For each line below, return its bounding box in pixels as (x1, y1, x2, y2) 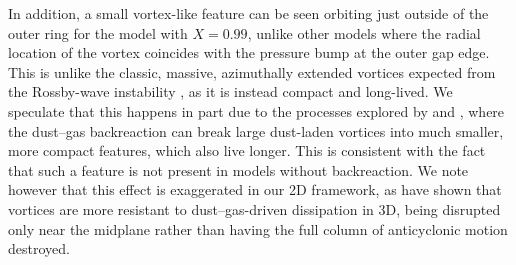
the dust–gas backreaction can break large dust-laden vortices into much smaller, (8, 120, 504, 141)
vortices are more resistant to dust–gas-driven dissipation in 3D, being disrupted (8, 198, 501, 219)
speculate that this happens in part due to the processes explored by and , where (8, 100, 505, 121)
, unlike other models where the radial (247, 22, 481, 43)
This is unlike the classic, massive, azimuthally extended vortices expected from (8, 61, 496, 82)
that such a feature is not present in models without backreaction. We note (8, 159, 469, 180)
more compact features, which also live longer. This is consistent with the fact (8, 140, 486, 161)
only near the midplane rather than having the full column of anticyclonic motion (8, 218, 508, 239)
